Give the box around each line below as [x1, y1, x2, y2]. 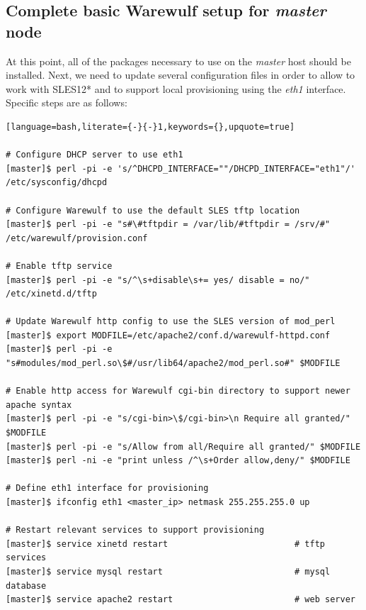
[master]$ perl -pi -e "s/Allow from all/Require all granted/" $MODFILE [6, 441, 361, 452]
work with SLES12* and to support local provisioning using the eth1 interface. [6, 81, 346, 96]
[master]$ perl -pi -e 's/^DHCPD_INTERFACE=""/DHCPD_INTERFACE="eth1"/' [6, 163, 355, 174]
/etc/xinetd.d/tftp [6, 289, 97, 299]
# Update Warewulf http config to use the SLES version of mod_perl [6, 316, 336, 327]
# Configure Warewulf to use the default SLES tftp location [6, 205, 300, 216]
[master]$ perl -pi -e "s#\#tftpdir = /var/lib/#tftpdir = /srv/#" [6, 219, 331, 230]
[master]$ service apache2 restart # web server [6, 594, 355, 605]
